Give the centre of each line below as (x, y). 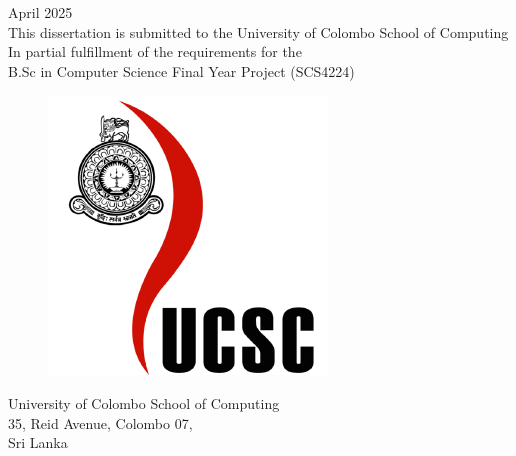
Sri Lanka (38, 442)
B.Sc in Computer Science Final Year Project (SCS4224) (181, 70)
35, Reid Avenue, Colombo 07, (100, 422)
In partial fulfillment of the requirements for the (155, 51)
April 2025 (40, 12)
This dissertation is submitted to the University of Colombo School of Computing (258, 31)
